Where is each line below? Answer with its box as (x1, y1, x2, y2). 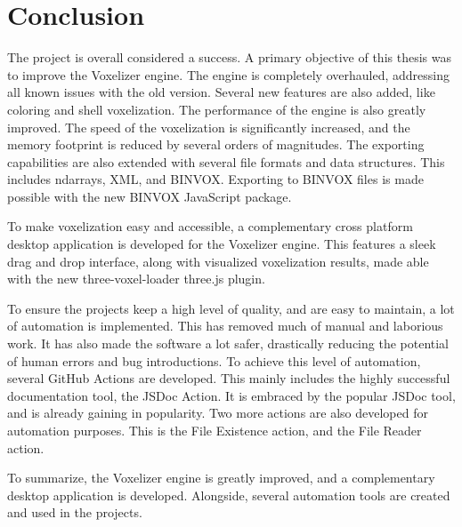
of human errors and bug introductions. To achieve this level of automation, (7, 351, 421, 370)
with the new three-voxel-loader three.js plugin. (7, 269, 265, 288)
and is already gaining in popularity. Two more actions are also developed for (7, 403, 428, 422)
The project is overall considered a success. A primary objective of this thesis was (7, 48, 451, 67)
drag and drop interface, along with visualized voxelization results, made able (7, 252, 429, 270)
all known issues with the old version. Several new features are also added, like (7, 83, 435, 101)
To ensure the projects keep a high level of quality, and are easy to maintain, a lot (7, 299, 455, 317)
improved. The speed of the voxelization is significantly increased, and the (7, 117, 410, 136)
